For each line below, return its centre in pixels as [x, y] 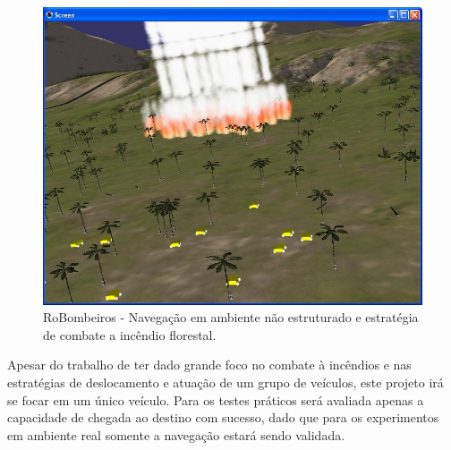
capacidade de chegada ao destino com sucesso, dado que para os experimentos [223, 417]
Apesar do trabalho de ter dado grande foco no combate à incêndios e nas [209, 365]
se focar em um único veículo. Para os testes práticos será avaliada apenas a [216, 399]
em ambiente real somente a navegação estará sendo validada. [176, 434]
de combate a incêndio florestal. [130, 334]
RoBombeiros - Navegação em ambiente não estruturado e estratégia [231, 317]
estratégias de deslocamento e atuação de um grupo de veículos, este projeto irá [225, 382]
